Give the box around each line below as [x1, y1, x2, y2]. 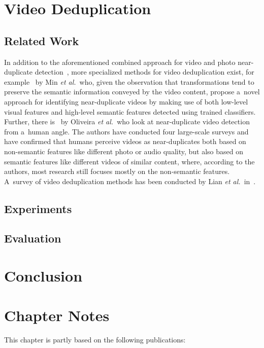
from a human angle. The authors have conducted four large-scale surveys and [4, 126, 249, 136]
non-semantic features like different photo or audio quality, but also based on [4, 146, 244, 156]
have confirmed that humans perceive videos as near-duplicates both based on [4, 136, 246, 147]
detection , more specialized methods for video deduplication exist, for [35, 66, 254, 77]
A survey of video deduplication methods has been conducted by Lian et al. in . [4, 176, 256, 186]
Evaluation [4, 230, 61, 246]
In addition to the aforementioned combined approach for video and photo [4, 56, 236, 67]
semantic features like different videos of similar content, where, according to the [4, 156, 255, 166]
